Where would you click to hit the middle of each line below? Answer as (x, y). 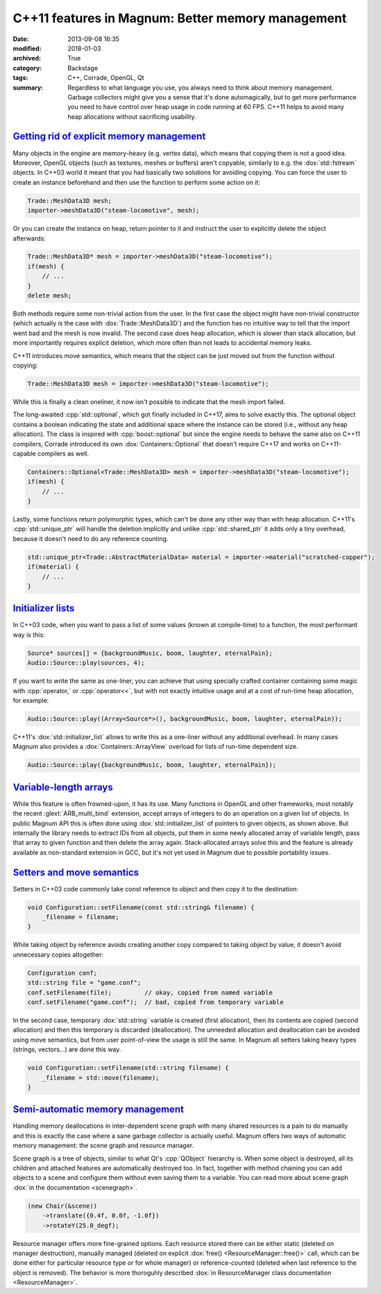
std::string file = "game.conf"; (84, 983)
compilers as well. (63, 453)
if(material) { (53, 567)
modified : (27, 48)
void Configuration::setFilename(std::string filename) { (128, 1068)
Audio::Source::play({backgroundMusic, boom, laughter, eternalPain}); (152, 765)
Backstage (83, 68)
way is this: (29, 634)
